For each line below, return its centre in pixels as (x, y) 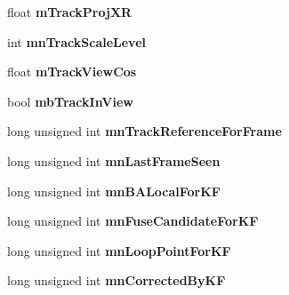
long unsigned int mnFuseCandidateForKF (133, 221)
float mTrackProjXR (70, 12)
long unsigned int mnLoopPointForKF (119, 250)
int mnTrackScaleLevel (77, 41)
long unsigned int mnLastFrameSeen (114, 160)
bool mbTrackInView (70, 101)
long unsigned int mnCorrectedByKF (116, 280)
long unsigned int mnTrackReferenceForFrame (144, 131)
